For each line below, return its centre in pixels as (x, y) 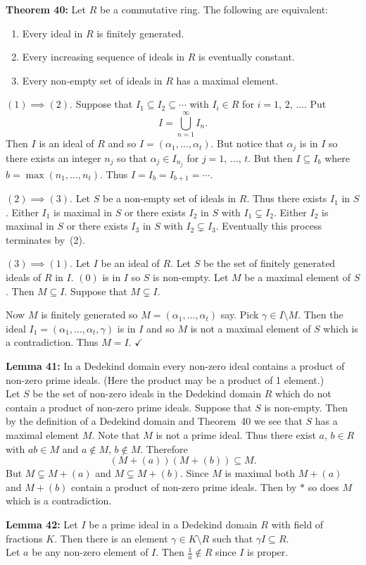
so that (132, 157)
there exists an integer (53, 157)
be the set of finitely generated (269, 263)
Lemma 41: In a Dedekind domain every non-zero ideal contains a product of (175, 366)
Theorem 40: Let (46, 9)
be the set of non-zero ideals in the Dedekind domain (147, 393)
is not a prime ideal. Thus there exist (236, 435)
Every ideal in (52, 33)
